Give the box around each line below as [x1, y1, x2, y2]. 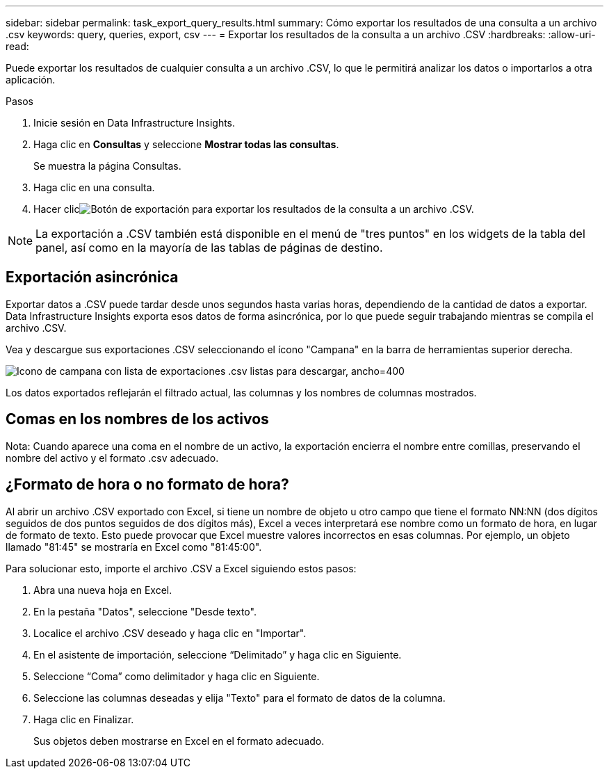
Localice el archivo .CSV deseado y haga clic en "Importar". [33, 627, 307, 639]
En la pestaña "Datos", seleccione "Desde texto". [33, 605, 257, 618]
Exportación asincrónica [6, 268, 179, 287]
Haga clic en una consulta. [33, 182, 155, 193]
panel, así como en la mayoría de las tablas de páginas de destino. [35, 241, 383, 255]
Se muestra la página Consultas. [33, 160, 181, 172]
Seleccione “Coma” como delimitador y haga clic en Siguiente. [33, 670, 320, 682]
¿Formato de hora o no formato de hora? [6, 476, 289, 494]
